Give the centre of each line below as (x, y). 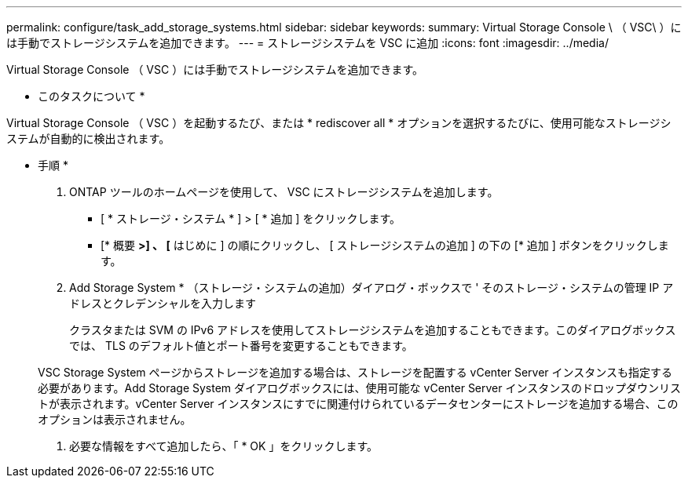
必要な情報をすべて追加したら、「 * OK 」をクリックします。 (223, 446)
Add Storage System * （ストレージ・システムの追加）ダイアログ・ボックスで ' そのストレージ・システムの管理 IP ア (371, 287)
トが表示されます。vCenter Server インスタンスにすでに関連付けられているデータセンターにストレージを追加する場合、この (358, 404)
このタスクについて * (91, 96)
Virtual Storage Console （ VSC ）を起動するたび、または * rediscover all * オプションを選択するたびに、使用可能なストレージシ (339, 123)
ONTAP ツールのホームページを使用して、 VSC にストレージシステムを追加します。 (284, 192)
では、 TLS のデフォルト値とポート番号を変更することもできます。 (241, 346)
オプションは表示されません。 (115, 419)
